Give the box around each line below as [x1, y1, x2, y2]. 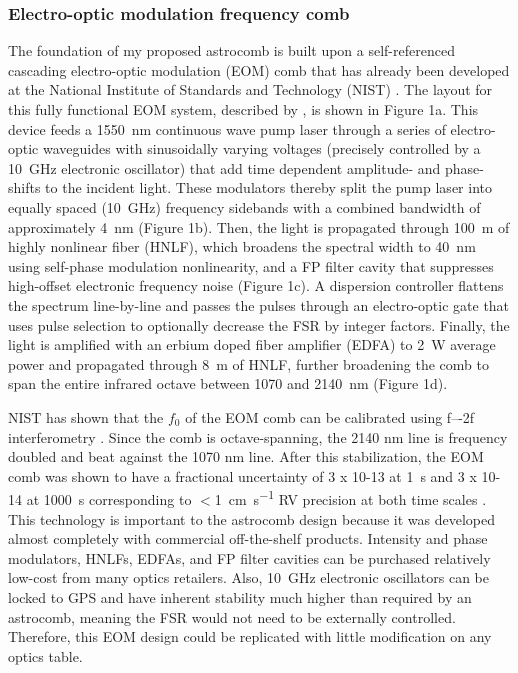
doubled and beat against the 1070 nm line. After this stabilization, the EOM [8, 446, 484, 467]
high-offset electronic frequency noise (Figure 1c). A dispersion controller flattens [8, 275, 504, 296]
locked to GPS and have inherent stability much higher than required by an [8, 586, 472, 607]
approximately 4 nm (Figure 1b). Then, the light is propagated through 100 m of [8, 216, 510, 237]
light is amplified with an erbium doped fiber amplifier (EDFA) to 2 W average [8, 334, 496, 355]
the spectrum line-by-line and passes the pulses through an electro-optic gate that [8, 294, 510, 315]
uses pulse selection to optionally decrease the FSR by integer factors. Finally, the [8, 314, 510, 335]
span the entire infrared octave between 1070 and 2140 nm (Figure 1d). [8, 373, 448, 394]
